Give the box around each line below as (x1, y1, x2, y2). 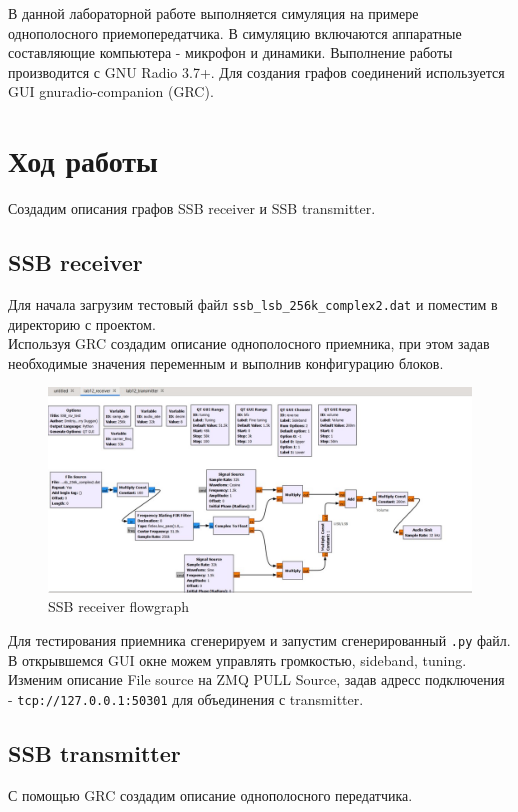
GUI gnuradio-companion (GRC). (8, 81, 214, 102)
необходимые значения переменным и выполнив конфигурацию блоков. (8, 352, 444, 373)
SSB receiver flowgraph (48, 596, 190, 617)
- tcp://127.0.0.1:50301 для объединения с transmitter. (8, 688, 364, 709)
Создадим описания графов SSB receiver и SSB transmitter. (8, 198, 376, 219)
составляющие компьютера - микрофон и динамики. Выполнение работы (8, 42, 453, 63)
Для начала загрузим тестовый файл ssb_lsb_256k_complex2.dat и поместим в (8, 293, 498, 314)
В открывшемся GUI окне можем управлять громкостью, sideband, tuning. (8, 649, 467, 670)
